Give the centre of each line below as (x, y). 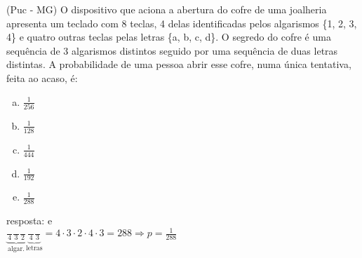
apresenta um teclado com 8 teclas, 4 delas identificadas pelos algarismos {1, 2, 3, (182, 23)
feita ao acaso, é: (42, 77)
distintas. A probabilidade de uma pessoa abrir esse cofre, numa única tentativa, (179, 64)
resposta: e (29, 220)
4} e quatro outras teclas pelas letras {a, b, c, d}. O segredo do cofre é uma (169, 37)
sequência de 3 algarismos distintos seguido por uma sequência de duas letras (172, 50)
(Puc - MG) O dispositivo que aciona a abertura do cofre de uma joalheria (167, 9)
